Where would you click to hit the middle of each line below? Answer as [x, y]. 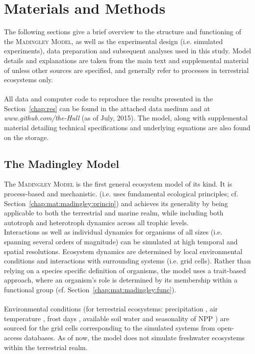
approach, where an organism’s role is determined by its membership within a [121, 280]
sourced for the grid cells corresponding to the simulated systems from [110, 328]
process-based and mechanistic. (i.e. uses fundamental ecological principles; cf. [121, 194]
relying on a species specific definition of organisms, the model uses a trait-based [125, 270]
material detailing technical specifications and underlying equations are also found [127, 128]
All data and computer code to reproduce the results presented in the [108, 99]
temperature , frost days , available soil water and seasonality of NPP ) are [117, 318]
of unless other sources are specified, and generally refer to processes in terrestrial [127, 70]
